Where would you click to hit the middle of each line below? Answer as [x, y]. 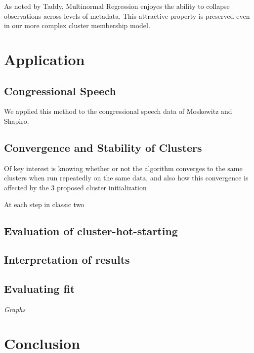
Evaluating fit [40, 289]
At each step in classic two [44, 204]
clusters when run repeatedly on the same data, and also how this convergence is [126, 178]
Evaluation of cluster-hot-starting [91, 230]
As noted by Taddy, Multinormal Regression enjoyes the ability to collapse [117, 6]
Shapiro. [17, 121]
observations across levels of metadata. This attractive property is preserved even [127, 16]
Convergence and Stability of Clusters [103, 147]
